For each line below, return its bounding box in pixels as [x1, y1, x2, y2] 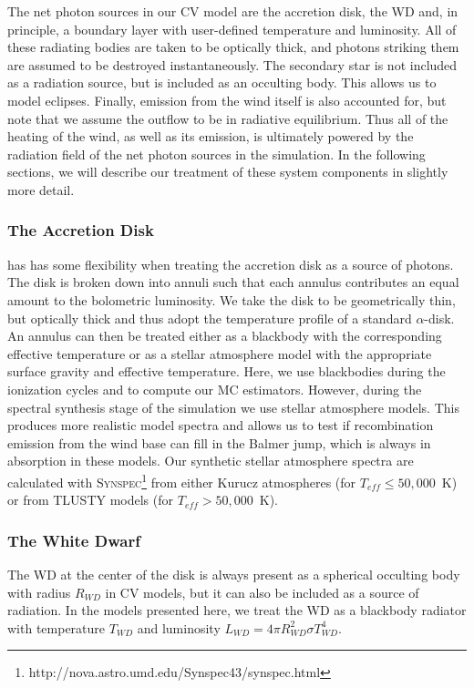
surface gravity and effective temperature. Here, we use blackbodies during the [7, 362, 446, 381]
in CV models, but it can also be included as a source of [105, 582, 419, 601]
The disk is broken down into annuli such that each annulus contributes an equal [7, 272, 459, 292]
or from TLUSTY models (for [7, 490, 174, 509]
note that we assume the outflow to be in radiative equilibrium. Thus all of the [7, 108, 448, 128]
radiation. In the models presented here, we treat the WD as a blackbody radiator [7, 601, 467, 620]
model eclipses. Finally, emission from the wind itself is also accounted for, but [7, 90, 447, 109]
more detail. [7, 180, 75, 199]
